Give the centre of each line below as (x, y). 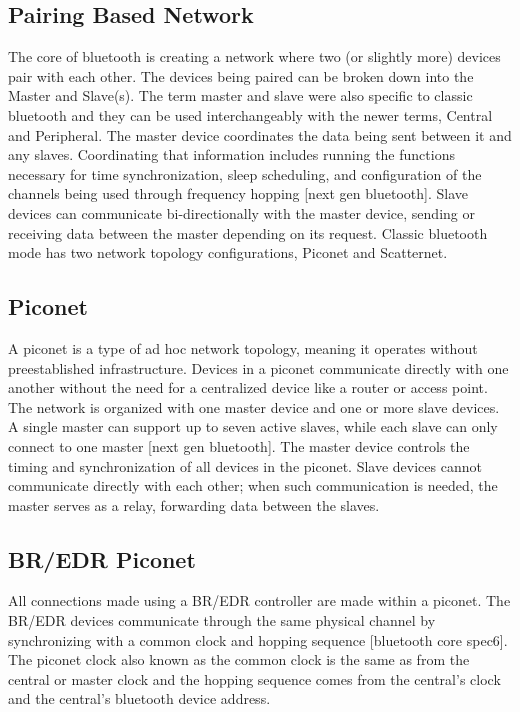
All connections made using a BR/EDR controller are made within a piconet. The (259, 600)
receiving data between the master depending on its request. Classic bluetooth (248, 232)
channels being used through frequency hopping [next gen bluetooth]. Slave (238, 193)
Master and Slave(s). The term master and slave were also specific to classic (240, 95)
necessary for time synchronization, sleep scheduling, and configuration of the (245, 173)
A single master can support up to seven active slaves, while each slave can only (253, 426)
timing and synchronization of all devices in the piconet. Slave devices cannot (245, 465)
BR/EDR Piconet (102, 558)
